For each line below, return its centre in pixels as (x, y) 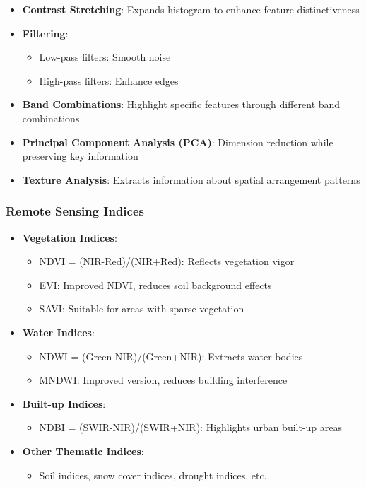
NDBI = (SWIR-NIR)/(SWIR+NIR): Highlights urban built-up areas (191, 427)
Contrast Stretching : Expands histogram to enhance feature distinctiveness (191, 9)
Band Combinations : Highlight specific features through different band (181, 104)
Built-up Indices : (64, 403)
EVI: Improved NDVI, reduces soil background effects (155, 284)
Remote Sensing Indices (75, 211)
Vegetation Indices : (70, 237)
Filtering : (45, 33)
